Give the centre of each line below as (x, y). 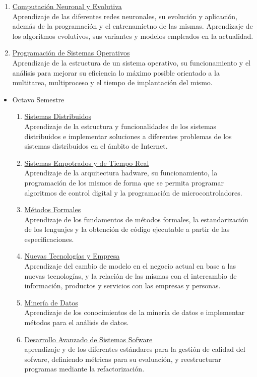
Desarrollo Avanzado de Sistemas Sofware (88, 339)
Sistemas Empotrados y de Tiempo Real (87, 163)
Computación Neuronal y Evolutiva (67, 6)
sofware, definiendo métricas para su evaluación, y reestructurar (123, 359)
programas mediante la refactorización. (84, 369)
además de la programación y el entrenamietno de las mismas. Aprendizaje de (133, 26)
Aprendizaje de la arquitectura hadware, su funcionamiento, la (121, 173)
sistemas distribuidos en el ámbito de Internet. (96, 146)
